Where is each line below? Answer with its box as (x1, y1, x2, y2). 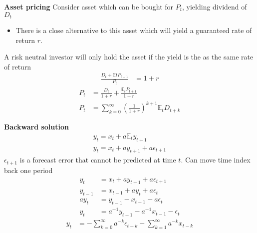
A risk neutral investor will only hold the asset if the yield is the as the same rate (4, 51, 254, 62)
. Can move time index (181, 154, 251, 165)
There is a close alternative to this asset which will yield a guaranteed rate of (15, 25, 252, 35)
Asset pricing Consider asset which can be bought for (4, 1, 174, 11)
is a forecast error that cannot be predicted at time (19, 154, 176, 165)
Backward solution (4, 121, 69, 132)
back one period (4, 164, 53, 175)
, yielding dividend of (182, 1, 247, 11)
